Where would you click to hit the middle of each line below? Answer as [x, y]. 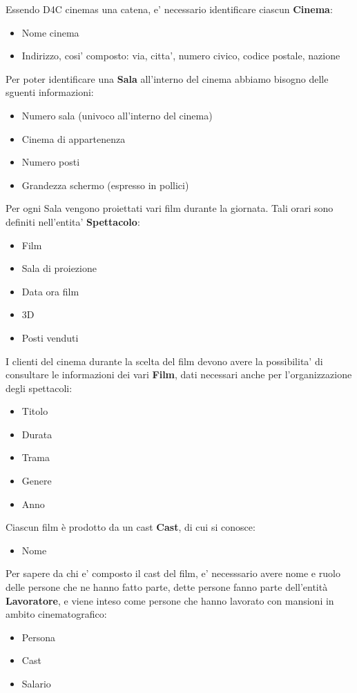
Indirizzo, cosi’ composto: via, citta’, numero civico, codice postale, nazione [181, 56]
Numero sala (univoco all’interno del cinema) [117, 115]
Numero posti [51, 162]
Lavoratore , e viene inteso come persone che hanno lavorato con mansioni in [170, 600]
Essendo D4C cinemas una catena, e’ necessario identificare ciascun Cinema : [169, 9]
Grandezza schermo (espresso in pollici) [105, 185]
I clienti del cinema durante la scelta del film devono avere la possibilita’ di [164, 361]
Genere [37, 481]
